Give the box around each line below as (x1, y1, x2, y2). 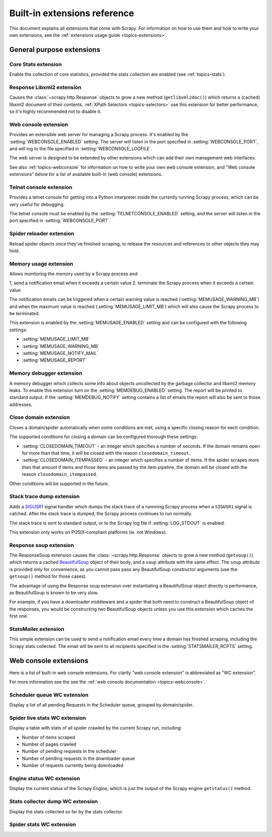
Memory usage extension (9, 260, 74, 267)
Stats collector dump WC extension (9, 798, 98, 805)
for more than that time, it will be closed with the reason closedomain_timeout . (22, 450, 191, 456)
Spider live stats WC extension (9, 714, 86, 721)
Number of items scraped (22, 734, 75, 740)
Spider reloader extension (9, 230, 75, 237)
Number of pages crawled (22, 741, 77, 747)
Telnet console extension (9, 184, 73, 191)
